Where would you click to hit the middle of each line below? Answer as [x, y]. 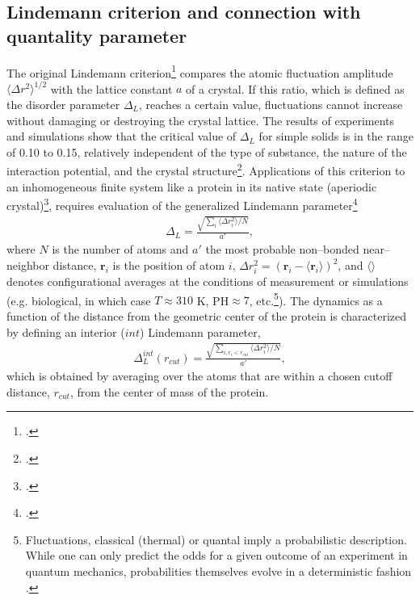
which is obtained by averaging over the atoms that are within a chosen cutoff [199, 376]
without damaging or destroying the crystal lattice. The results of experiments [201, 120]
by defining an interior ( [66, 331]
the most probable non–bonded [282, 249]
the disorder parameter [63, 104]
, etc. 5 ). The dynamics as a [316, 299]
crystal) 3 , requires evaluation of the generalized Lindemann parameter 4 [182, 204]
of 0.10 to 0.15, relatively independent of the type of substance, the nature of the [207, 151]
